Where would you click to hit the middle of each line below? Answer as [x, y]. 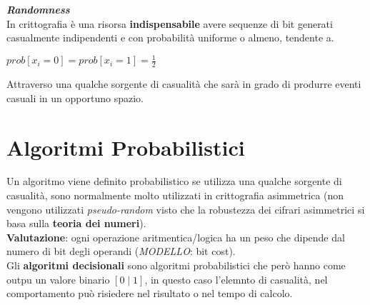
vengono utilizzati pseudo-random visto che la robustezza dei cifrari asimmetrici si [186, 209]
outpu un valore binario [58, 279]
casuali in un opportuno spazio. [75, 97]
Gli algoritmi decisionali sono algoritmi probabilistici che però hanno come [176, 265]
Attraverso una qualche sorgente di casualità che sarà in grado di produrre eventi [184, 84]
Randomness [38, 9]
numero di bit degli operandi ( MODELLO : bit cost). [121, 251]
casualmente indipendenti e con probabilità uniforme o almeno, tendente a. [170, 37]
